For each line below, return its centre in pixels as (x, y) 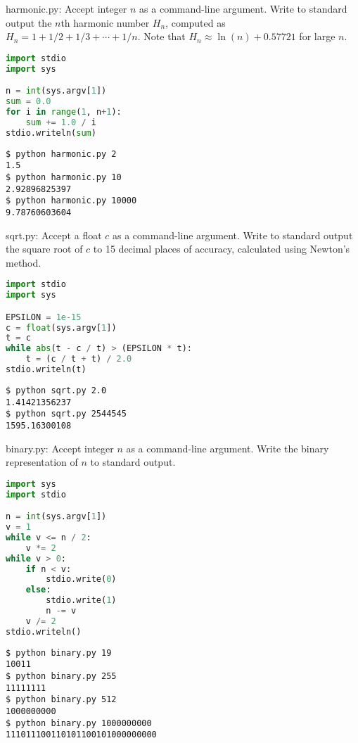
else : (38, 590)
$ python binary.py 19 (59, 653)
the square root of (44, 249)
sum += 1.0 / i (61, 122)
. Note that (161, 36)
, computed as (196, 22)
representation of (42, 462)
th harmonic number (105, 22)
